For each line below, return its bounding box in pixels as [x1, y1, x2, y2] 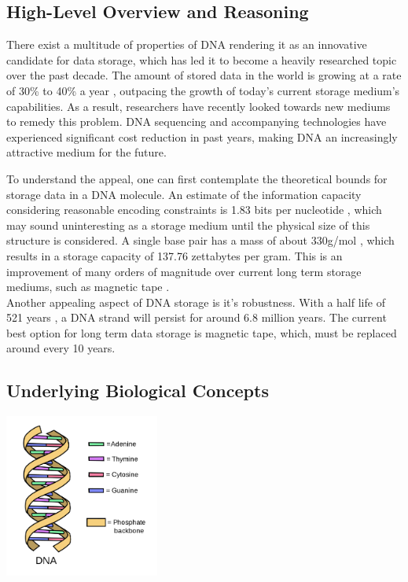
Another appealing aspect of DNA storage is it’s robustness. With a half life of [6, 293, 385, 310]
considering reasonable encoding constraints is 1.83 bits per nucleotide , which [6, 201, 382, 218]
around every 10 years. [6, 340, 116, 356]
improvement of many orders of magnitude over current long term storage [6, 263, 362, 279]
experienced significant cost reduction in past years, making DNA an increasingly [6, 128, 398, 145]
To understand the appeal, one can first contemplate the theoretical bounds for [6, 170, 388, 186]
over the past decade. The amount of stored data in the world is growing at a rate [6, 67, 402, 83]
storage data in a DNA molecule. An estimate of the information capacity [6, 186, 362, 202]
